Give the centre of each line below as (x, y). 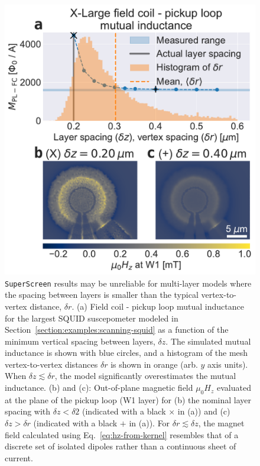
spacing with (28, 411)
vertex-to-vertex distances (51, 364)
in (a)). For (149, 423)
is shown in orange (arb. (154, 364)
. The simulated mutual (208, 341)
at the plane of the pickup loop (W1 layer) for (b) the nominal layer (128, 399)
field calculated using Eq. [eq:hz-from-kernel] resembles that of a (122, 434)
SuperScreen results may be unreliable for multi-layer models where (128, 283)
